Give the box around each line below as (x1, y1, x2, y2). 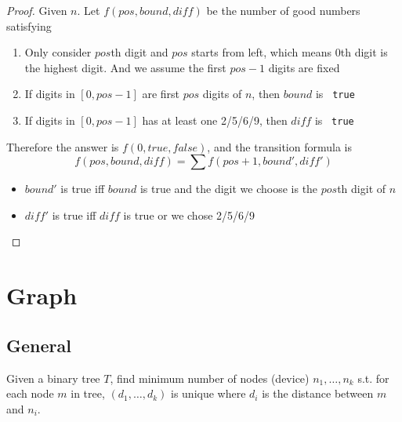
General (6, 333, 71, 357)
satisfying (6, 17, 52, 34)
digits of (202, 85, 242, 102)
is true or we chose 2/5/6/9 (123, 206, 255, 223)
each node (6, 385, 54, 402)
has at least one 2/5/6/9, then (142, 112, 288, 129)
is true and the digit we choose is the (139, 180, 318, 197)
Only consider (24, 44, 92, 60)
